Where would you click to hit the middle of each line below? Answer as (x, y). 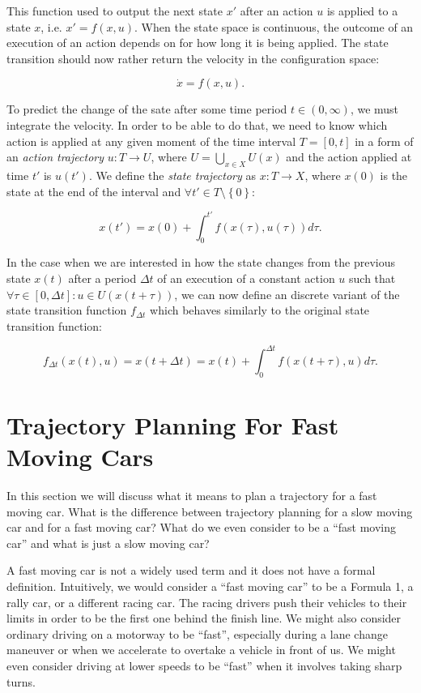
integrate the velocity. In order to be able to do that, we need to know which (197, 124)
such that (372, 278)
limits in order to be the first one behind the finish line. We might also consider (204, 618)
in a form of (384, 141)
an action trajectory (55, 157)
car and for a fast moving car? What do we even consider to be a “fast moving (202, 527)
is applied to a (362, 11)
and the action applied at (349, 157)
